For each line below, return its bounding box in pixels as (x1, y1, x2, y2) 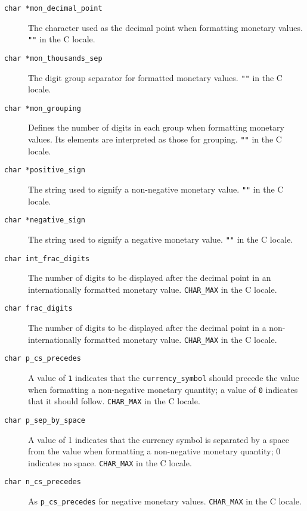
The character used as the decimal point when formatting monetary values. (28, 21, 303, 33)
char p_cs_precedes (4, 354, 81, 363)
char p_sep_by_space (4, 416, 86, 425)
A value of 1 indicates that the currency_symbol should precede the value (28, 371, 299, 383)
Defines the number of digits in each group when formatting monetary (28, 121, 284, 134)
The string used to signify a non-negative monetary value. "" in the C (28, 182, 284, 195)
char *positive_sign (4, 166, 86, 175)
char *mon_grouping (4, 104, 81, 113)
